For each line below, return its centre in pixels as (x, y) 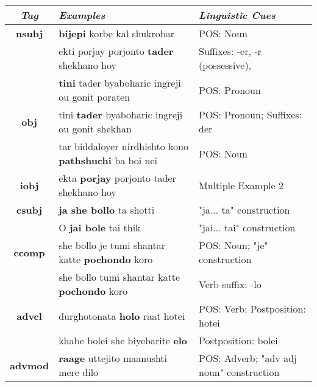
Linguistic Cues (237, 15)
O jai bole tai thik (100, 227)
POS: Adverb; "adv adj (248, 358)
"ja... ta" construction (244, 210)
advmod (30, 365)
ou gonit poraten (94, 97)
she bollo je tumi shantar (112, 245)
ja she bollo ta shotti (107, 210)
